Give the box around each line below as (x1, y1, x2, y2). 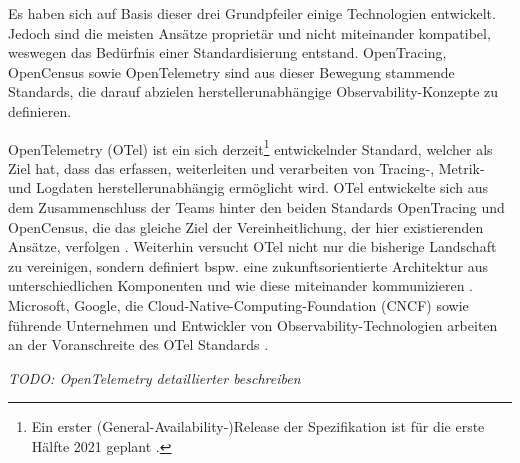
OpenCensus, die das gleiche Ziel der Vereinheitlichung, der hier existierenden (8, 216, 484, 237)
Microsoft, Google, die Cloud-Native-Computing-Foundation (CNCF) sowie (8, 294, 469, 315)
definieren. (8, 100, 72, 121)
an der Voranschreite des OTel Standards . (8, 334, 269, 355)
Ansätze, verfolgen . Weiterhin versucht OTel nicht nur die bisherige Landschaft (8, 236, 497, 257)
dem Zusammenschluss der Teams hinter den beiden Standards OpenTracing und (8, 197, 505, 217)
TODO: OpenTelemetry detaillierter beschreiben (8, 367, 301, 388)
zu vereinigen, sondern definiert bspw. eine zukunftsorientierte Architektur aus (8, 255, 489, 276)
